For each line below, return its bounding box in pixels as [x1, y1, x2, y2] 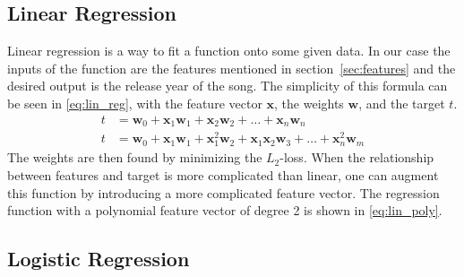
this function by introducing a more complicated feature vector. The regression [7, 183, 440, 202]
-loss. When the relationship [279, 148, 434, 167]
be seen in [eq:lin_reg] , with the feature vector [7, 93, 262, 112]
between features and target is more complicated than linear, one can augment [7, 165, 439, 184]
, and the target [358, 93, 445, 112]
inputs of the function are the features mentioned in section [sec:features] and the [7, 58, 456, 77]
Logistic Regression [7, 245, 190, 273]
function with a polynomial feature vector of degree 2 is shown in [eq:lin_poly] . [7, 201, 443, 220]
